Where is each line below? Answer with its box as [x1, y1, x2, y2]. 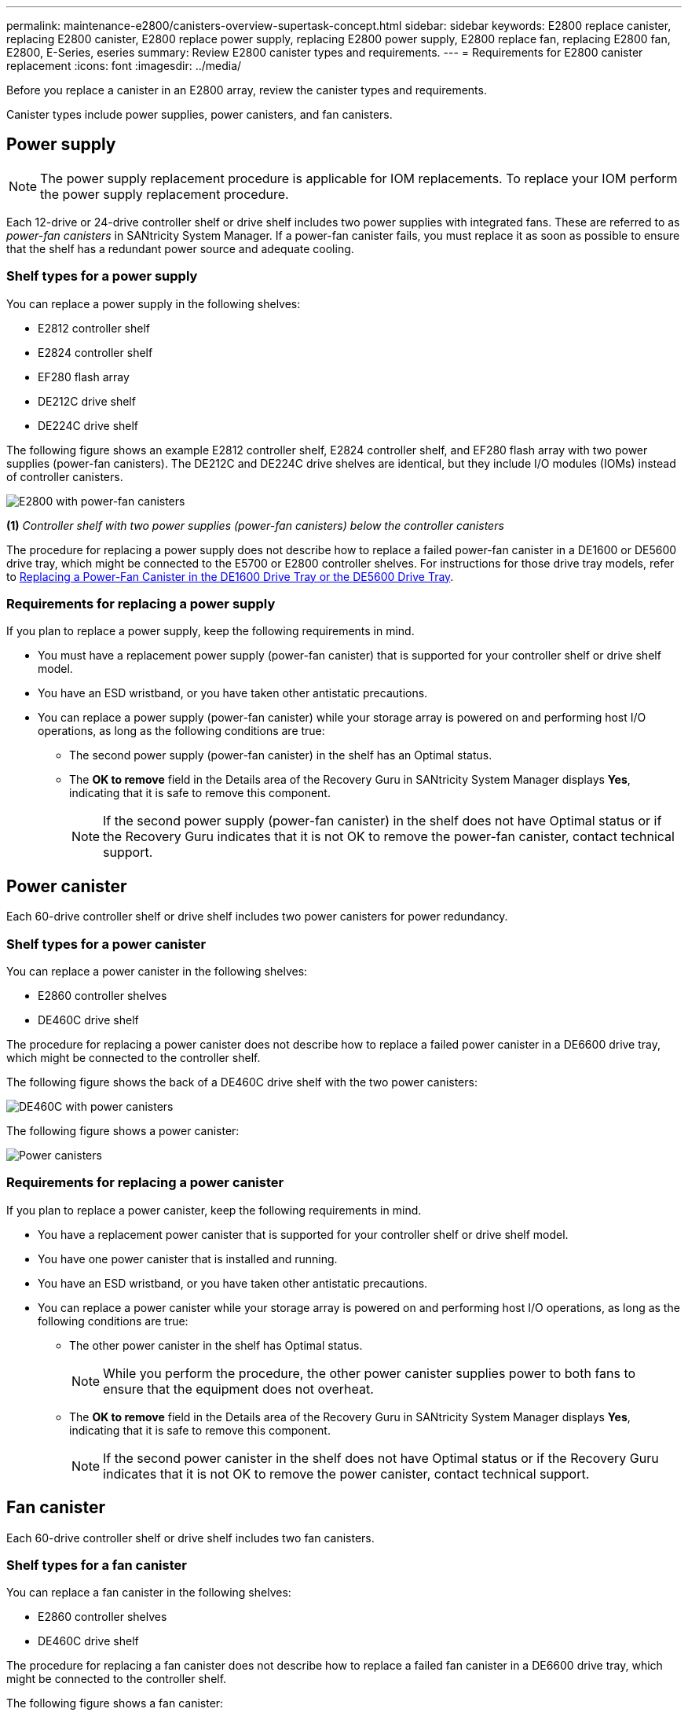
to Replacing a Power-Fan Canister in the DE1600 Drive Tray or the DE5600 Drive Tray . [6, 569, 454, 583]
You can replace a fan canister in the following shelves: [6, 1586, 291, 1600]
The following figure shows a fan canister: [6, 1696, 224, 1710]
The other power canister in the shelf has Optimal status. [69, 1338, 363, 1352]
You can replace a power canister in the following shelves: [6, 964, 308, 978]
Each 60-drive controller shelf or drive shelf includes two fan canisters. [6, 1530, 375, 1545]
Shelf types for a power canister [6, 935, 207, 952]
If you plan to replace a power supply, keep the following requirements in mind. [6, 624, 415, 638]
